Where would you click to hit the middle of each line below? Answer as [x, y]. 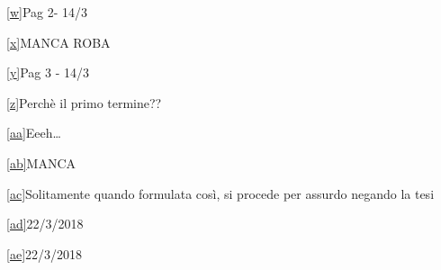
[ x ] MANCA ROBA [58, 42]
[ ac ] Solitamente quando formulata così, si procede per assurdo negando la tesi [220, 193]
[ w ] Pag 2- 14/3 [47, 12]
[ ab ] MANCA [41, 162]
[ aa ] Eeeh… [34, 133]
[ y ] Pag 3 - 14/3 [48, 72]
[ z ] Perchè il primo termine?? [84, 102]
